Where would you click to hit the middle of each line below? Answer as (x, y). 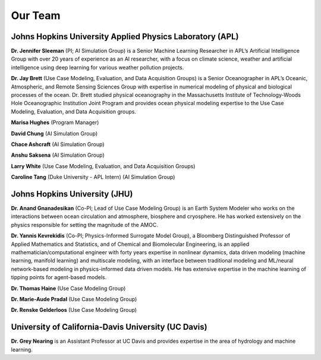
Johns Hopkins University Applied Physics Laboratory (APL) (125, 37)
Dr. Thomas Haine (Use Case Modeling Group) (68, 288)
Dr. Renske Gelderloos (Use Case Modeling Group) (74, 310)
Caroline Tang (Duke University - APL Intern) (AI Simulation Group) (93, 177)
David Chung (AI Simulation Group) (54, 133)
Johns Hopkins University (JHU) (72, 194)
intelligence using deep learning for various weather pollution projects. (97, 67)
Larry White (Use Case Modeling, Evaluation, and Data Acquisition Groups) (103, 166)
